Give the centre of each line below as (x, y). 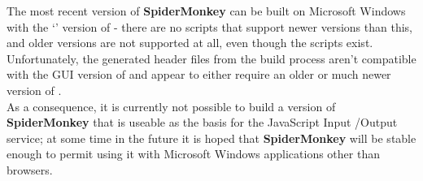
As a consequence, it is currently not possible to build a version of (171, 106)
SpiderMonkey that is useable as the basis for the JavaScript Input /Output (202, 122)
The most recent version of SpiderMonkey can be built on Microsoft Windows (206, 11)
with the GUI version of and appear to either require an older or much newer (199, 74)
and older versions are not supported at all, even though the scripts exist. (190, 43)
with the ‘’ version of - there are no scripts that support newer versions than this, (209, 26)
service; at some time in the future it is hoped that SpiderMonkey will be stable (211, 138)
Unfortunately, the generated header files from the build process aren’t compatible (211, 58)
